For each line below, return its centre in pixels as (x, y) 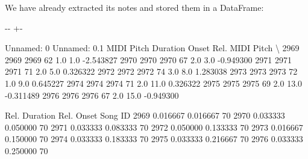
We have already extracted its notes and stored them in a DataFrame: (134, 7)
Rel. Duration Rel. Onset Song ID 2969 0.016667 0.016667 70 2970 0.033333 (145, 115)
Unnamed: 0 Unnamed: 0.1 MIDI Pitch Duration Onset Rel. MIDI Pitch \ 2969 (152, 48)
